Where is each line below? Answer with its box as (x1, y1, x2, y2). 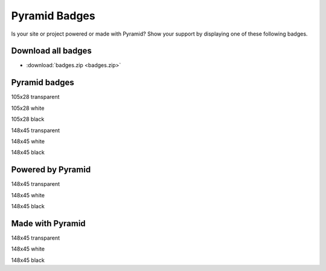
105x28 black (11, 115, 45, 123)
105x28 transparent (11, 94, 60, 101)
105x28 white (11, 104, 45, 112)
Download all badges (11, 46, 92, 56)
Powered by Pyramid (11, 165, 91, 175)
